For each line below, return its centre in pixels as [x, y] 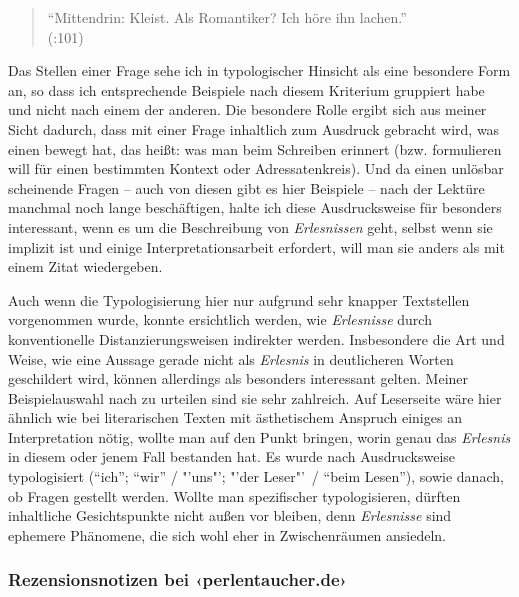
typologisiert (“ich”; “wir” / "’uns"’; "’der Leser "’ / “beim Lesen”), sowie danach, [256, 476]
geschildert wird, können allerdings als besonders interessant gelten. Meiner [238, 378]
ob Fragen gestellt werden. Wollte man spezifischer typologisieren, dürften [234, 495]
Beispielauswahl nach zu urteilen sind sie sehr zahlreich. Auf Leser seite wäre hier [255, 397]
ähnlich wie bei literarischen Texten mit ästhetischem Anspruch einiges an [235, 417]
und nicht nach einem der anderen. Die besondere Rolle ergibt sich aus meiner [247, 109]
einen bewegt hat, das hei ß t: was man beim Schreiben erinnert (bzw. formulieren [255, 148]
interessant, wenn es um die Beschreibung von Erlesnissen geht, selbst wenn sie [250, 226]
